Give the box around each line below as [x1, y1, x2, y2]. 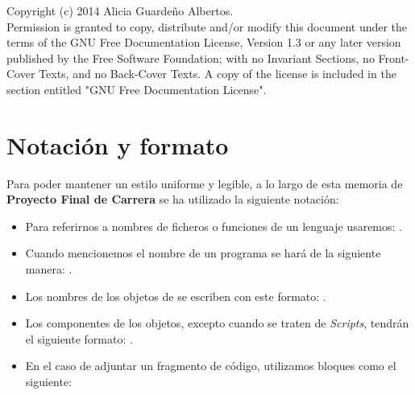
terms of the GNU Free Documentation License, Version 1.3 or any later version [6, 34, 401, 51]
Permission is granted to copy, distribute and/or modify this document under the [6, 18, 408, 35]
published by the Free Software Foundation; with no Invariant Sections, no [6, 49, 375, 66]
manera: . [25, 261, 73, 278]
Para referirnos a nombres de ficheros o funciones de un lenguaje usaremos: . [25, 217, 402, 234]
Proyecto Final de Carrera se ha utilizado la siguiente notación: [6, 191, 339, 208]
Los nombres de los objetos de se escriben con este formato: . [25, 287, 326, 304]
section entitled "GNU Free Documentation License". [6, 80, 267, 97]
